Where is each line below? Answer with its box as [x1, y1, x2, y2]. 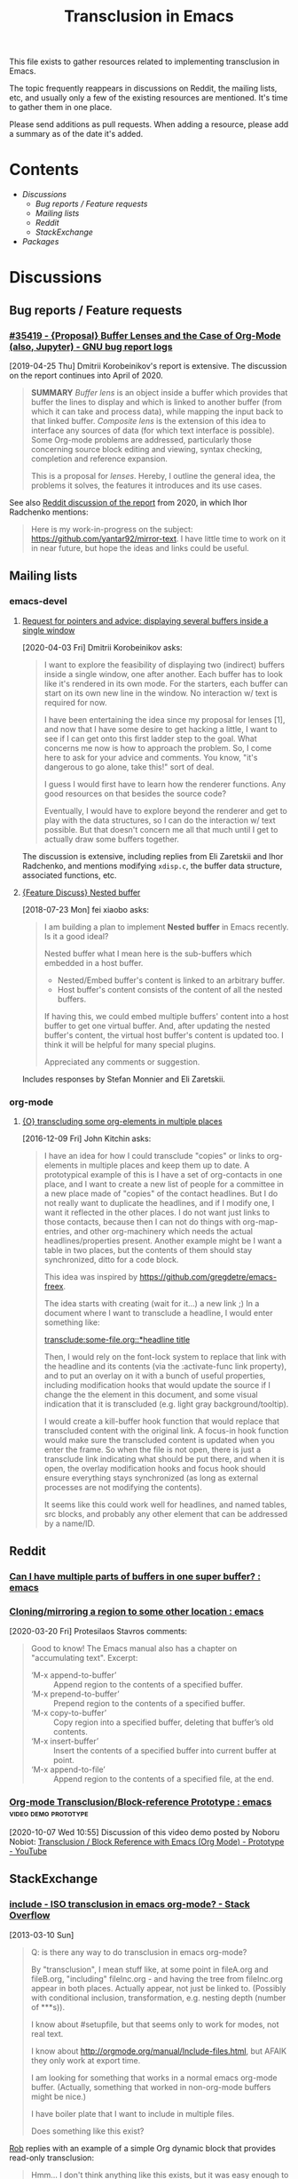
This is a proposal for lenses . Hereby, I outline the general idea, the [30, 471, 276, 481]
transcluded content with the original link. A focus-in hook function [43, 1425, 289, 1436]
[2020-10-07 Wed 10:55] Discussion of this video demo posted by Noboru [9, 1826, 280, 1837]
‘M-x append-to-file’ [30, 1764, 106, 1775]
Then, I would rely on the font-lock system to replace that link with [43, 1351, 286, 1361]
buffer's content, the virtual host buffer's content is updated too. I [43, 1029, 284, 1041]
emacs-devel [9, 595, 68, 608]
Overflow [9, 1909, 51, 1921]
